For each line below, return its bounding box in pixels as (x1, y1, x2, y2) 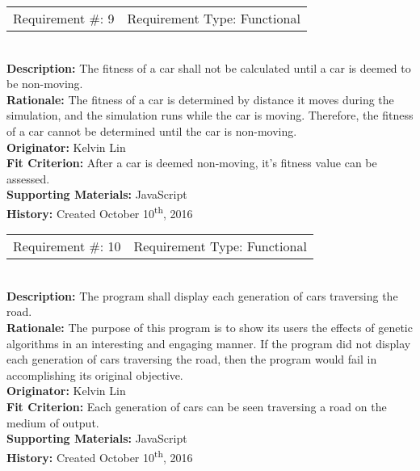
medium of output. (6, 414, 99, 431)
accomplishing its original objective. (6, 366, 183, 383)
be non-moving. (6, 75, 83, 92)
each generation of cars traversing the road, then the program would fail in (6, 351, 377, 368)
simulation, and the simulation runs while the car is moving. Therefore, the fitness (6, 107, 414, 124)
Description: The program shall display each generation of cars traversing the (6, 287, 398, 304)
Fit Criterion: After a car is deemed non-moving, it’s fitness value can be (6, 154, 377, 171)
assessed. (6, 170, 50, 187)
